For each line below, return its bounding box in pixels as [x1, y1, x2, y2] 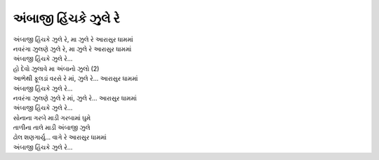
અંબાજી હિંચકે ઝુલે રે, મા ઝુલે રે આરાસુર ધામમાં [13, 35, 133, 44]
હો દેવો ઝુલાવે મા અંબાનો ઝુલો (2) [13, 64, 100, 73]
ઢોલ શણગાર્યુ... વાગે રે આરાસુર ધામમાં [13, 133, 107, 142]
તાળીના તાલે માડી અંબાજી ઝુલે [13, 124, 91, 132]
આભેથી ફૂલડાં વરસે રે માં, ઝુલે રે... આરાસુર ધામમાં [13, 74, 138, 83]
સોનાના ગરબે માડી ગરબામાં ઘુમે [13, 113, 91, 122]
